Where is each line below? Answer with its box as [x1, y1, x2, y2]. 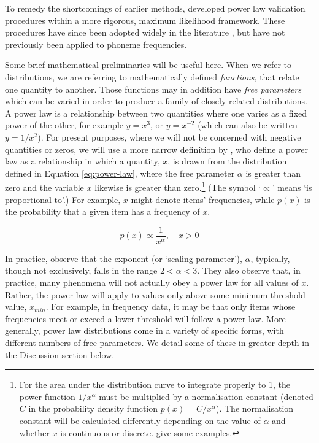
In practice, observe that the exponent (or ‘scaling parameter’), [5, 252, 242, 264]
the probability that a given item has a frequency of [5, 205, 200, 218]
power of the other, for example [5, 118, 124, 131]
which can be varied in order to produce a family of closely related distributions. [5, 94, 307, 107]
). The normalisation [215, 402, 294, 415]
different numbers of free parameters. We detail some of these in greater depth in [5, 336, 309, 349]
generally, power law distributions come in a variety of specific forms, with [5, 324, 284, 337]
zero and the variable [5, 180, 84, 193]
